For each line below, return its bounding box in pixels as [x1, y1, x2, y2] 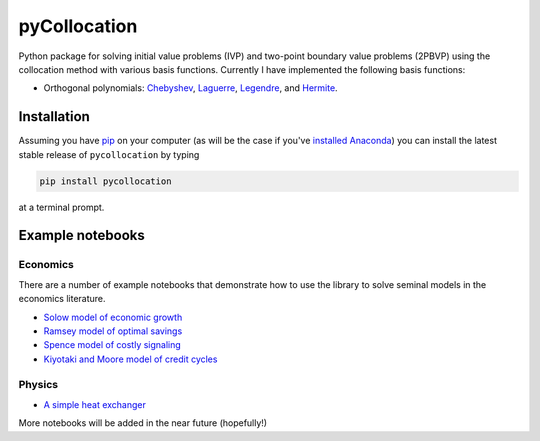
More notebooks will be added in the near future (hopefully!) [18, 417, 268, 429]
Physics [18, 378, 59, 392]
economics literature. [18, 293, 106, 305]
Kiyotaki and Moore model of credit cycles [43, 353, 218, 365]
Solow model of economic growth [43, 311, 183, 323]
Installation [18, 108, 90, 125]
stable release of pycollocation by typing [18, 148, 200, 160]
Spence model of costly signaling [43, 339, 182, 351]
